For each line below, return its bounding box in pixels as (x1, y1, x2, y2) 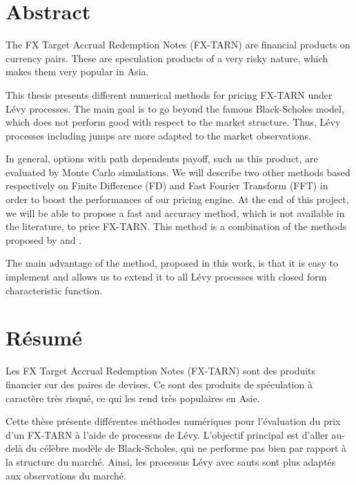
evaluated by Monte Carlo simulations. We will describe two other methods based (6, 164, 350, 179)
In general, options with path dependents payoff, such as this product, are (6, 151, 318, 166)
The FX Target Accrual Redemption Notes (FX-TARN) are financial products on (6, 37, 350, 52)
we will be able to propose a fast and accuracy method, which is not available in (6, 205, 345, 220)
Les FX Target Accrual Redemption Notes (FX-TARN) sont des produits (6, 363, 316, 378)
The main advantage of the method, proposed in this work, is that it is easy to (6, 256, 338, 270)
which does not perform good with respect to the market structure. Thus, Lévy (6, 115, 341, 129)
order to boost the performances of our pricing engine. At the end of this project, (6, 192, 349, 207)
